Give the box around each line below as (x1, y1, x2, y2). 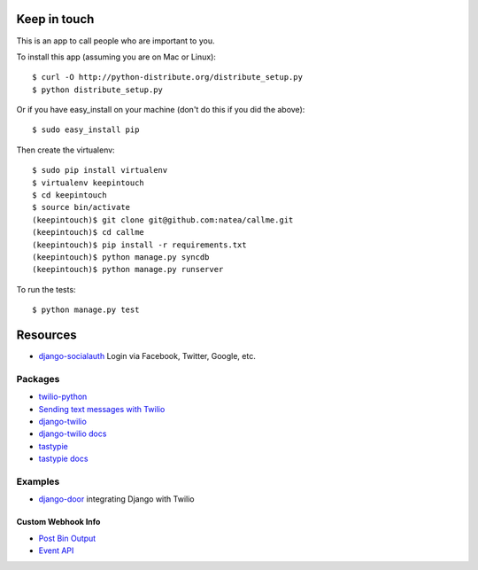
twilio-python (38, 391, 88, 402)
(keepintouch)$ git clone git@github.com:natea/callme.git (32, 215, 294, 225)
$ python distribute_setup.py (32, 84, 164, 95)
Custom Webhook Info (16, 517, 101, 527)
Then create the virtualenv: (16, 144, 115, 155)
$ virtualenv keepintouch (32, 177, 145, 188)
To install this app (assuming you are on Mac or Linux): (16, 51, 217, 62)
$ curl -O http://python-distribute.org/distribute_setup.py (32, 72, 303, 82)
